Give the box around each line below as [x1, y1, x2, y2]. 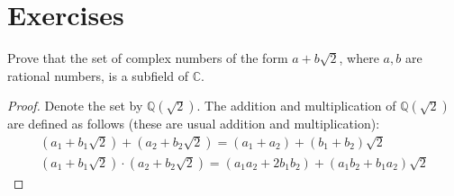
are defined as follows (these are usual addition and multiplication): [7, 114, 380, 133]
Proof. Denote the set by [7, 96, 143, 115]
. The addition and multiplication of [196, 96, 396, 115]
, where [339, 49, 379, 67]
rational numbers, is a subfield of [7, 66, 188, 85]
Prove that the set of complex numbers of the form [7, 49, 288, 67]
